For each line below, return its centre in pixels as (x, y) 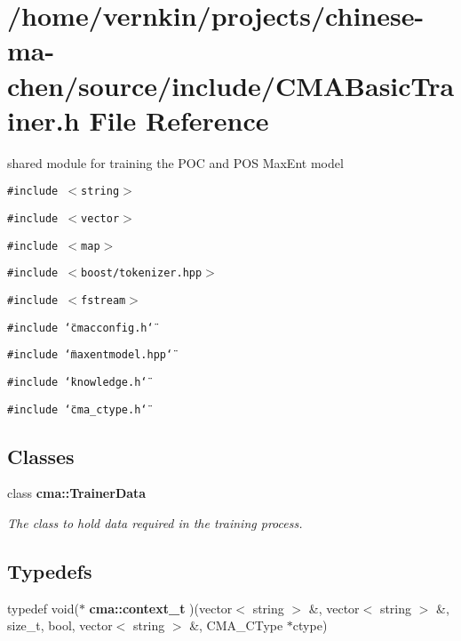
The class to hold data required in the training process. (155, 522)
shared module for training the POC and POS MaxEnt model (175, 162)
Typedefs (50, 570)
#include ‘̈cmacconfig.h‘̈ (80, 328)
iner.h (44, 120)
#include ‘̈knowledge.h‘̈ (77, 382)
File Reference (179, 120)
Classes (41, 456)
